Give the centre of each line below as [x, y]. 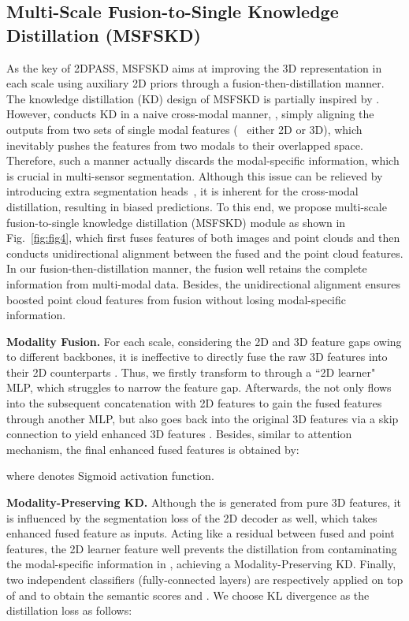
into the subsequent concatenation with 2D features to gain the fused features [194, 403]
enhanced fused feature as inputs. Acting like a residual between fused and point [201, 533]
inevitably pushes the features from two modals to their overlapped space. [185, 145]
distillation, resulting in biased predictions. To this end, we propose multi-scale [197, 206]
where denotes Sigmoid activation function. [110, 476]
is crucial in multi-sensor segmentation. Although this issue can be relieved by [195, 175]
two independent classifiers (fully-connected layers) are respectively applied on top [205, 579]
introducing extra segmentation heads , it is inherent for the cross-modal [182, 191]
